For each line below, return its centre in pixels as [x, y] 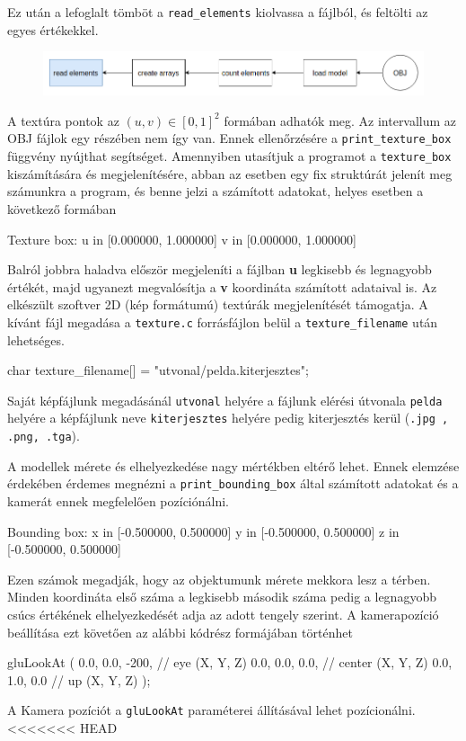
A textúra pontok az [63, 120]
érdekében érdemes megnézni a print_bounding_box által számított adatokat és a [233, 483]
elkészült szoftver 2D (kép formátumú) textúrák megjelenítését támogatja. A [218, 304]
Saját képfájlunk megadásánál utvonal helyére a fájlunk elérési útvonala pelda [225, 400]
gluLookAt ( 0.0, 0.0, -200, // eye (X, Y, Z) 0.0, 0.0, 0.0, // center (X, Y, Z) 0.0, [230, 662]
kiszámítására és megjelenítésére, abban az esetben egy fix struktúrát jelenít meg [230, 173]
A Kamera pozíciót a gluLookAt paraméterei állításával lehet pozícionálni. [211, 710]
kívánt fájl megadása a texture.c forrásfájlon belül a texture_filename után [223, 321]
